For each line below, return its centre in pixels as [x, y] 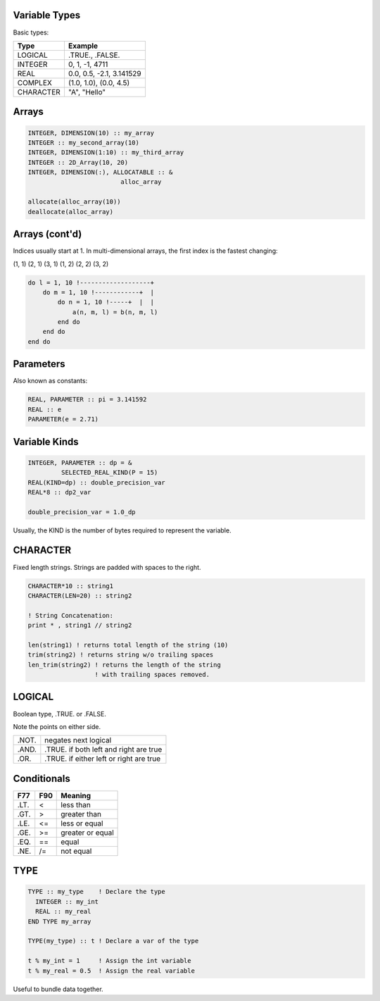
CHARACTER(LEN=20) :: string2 [80, 596]
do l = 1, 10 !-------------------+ [91, 282]
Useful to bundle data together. [58, 989]
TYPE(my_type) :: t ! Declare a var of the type [113, 941]
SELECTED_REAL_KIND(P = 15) [109, 473]
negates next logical [78, 740]
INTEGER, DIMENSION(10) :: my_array [91, 133]
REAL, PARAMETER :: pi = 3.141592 [87, 399]
